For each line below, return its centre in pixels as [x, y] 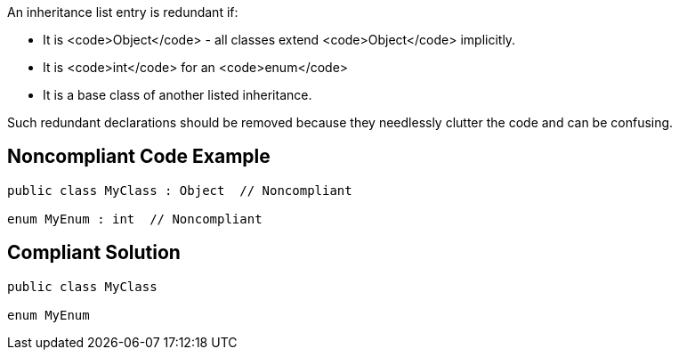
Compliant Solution [94, 253]
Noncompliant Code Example [139, 157]
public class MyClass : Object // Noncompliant [180, 190]
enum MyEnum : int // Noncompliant [135, 219]
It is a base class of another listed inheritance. [178, 95]
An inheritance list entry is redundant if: [123, 12]
